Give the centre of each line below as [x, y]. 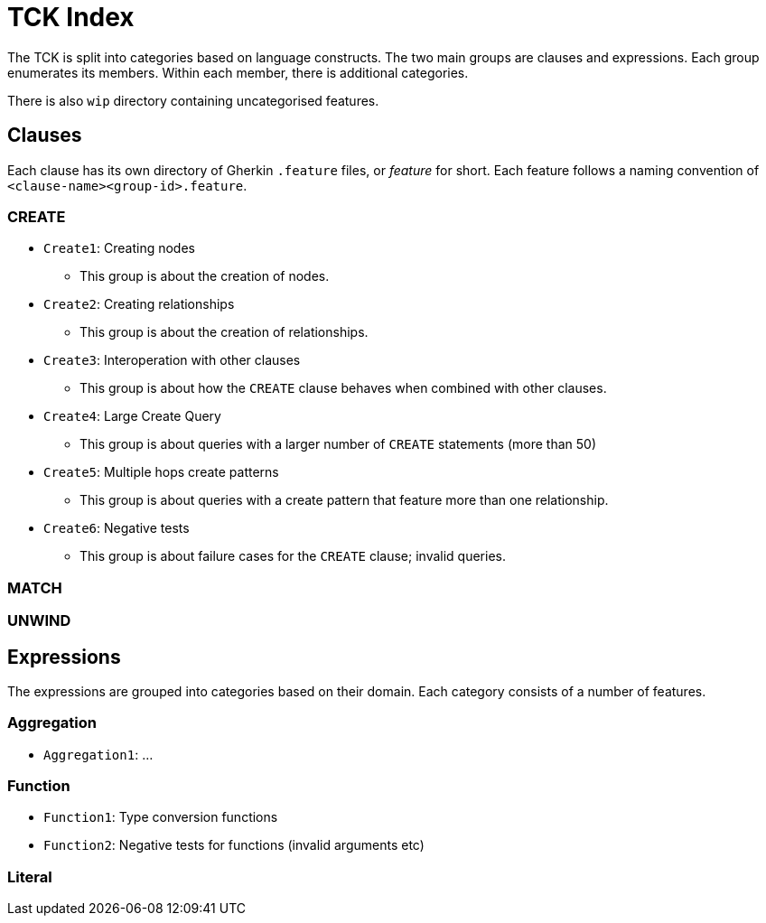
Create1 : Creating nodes [119, 248]
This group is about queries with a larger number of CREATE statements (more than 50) [338, 444]
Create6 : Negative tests [117, 528]
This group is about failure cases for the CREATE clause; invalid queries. [293, 556]
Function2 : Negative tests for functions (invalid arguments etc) [234, 845]
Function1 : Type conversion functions [161, 817]
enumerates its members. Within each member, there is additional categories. [238, 72]
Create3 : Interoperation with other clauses [172, 360]
